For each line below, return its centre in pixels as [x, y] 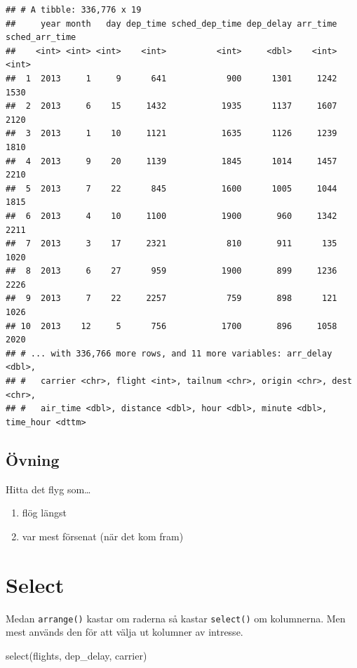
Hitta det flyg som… [48, 489]
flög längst [44, 513]
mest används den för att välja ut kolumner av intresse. [124, 632]
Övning [33, 459]
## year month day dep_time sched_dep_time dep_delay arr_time [171, 24]
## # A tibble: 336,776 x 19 [74, 10]
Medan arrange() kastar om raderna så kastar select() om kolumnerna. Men [176, 618]
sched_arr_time [41, 38]
